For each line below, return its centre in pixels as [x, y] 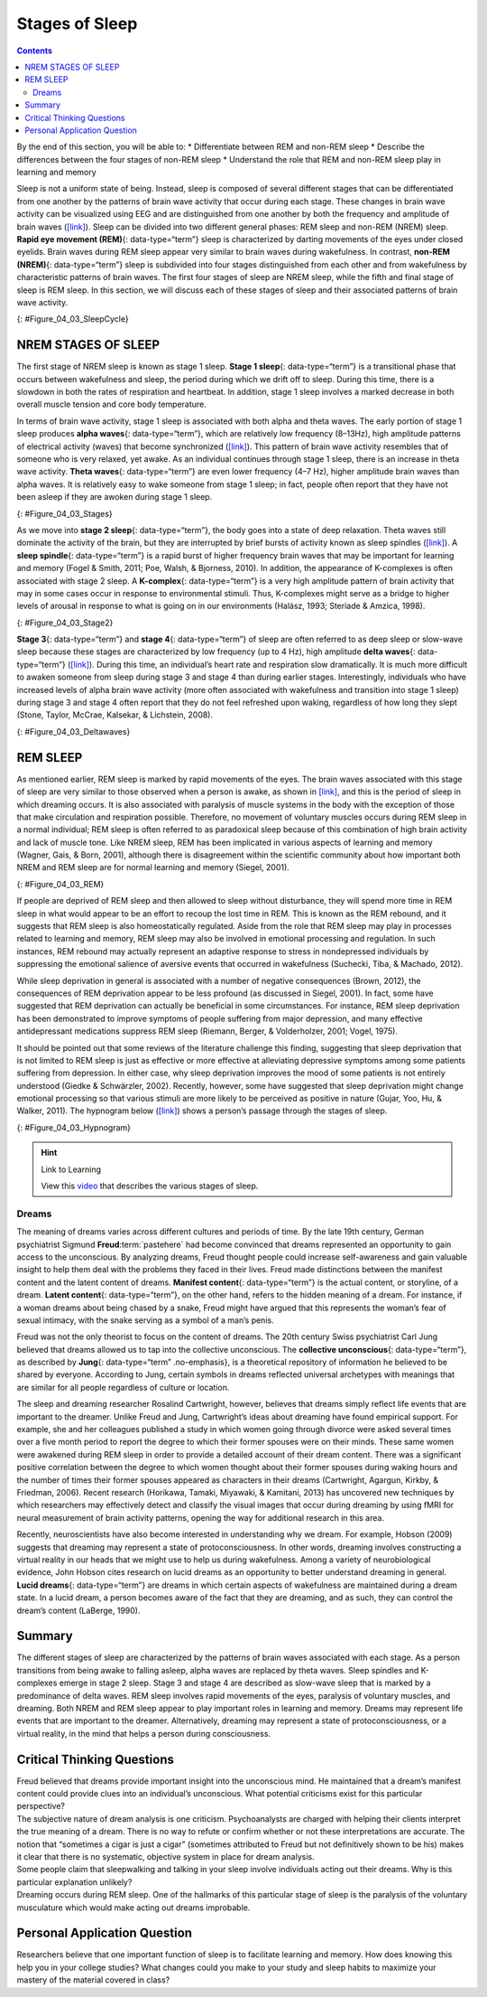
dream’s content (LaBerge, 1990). [78, 1610]
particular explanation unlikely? [74, 1882]
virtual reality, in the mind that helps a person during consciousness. [143, 1733]
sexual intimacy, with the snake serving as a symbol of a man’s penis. [145, 1320]
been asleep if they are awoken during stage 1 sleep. [115, 497]
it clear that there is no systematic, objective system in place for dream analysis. [165, 1857]
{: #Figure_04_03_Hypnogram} [74, 1127]
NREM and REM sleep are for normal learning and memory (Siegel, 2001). [153, 867]
